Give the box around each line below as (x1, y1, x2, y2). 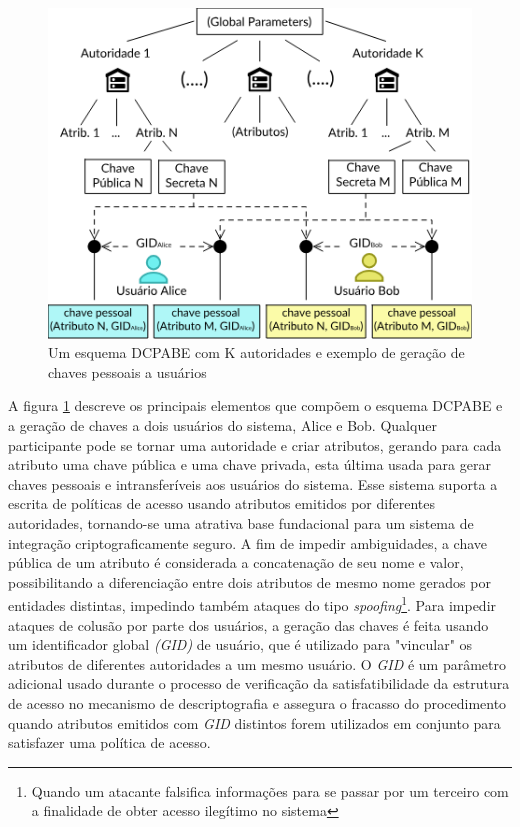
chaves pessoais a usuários (48, 361, 207, 382)
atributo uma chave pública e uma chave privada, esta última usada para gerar (8, 454, 491, 475)
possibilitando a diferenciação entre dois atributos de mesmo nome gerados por (8, 571, 491, 592)
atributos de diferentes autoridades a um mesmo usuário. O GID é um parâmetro (8, 653, 506, 674)
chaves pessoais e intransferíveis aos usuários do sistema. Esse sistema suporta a (8, 473, 498, 494)
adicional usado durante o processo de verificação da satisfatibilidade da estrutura (8, 673, 510, 694)
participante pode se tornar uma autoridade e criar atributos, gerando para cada (8, 434, 502, 455)
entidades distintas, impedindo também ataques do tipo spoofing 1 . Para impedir (8, 592, 497, 615)
